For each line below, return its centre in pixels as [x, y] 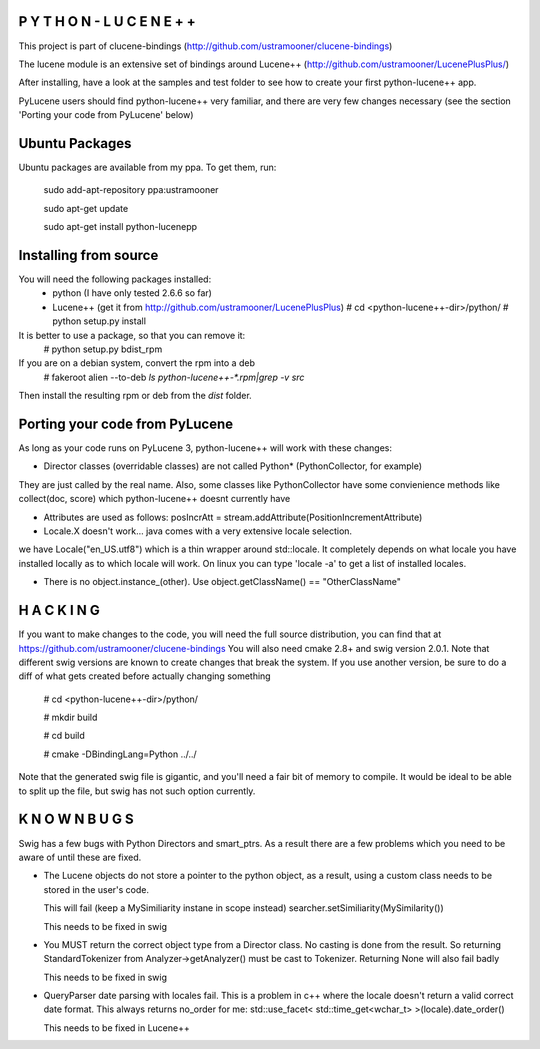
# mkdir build [70, 717]
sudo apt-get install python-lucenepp [120, 227]
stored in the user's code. [96, 889]
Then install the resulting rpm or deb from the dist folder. [135, 396]
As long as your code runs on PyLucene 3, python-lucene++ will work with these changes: [205, 448]
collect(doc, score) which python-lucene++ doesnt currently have [154, 499]
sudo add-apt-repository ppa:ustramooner [131, 190]
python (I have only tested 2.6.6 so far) [132, 293]
